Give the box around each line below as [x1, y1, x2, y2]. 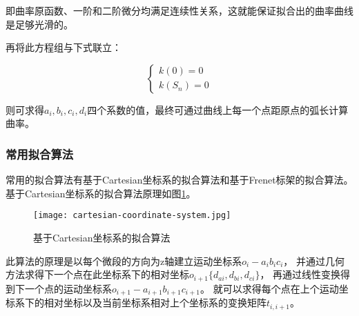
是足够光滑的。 [6, 17, 73, 31]
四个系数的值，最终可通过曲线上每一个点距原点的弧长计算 [87, 102, 349, 117]
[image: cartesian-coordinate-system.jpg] [33, 210, 231, 221]
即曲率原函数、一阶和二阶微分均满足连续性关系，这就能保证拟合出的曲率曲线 [6, 3, 353, 17]
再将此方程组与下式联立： [6, 40, 122, 55]
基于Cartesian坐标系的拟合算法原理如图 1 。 [6, 186, 196, 200]
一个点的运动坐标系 [24, 281, 112, 295]
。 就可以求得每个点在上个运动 [200, 281, 339, 295]
